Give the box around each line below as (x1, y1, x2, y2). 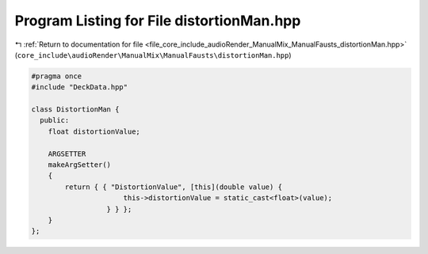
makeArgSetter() (48, 161, 111, 169)
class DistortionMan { (31, 105, 120, 114)
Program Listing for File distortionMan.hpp (14, 12, 301, 29)
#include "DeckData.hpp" (31, 83, 128, 92)
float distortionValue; (48, 127, 140, 136)
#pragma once (31, 71, 82, 81)
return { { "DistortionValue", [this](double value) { (64, 182, 283, 191)
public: (40, 116, 70, 125)
